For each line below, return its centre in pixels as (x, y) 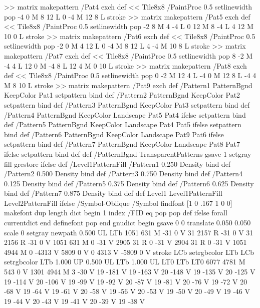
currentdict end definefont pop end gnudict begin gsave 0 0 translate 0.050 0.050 (127, 223)
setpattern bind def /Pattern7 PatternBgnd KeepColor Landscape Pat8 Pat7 (122, 144)
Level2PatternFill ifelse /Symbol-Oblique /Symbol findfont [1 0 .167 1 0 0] (118, 203)
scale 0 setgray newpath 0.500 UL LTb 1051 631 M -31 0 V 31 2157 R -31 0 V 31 (129, 232)
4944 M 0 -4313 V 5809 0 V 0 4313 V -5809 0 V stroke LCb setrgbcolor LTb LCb (129, 252)
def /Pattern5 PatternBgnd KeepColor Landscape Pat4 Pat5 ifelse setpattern (123, 124)
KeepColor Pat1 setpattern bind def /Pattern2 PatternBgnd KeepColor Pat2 (122, 95)
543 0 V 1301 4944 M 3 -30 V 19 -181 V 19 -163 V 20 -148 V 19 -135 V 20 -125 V (130, 272)
